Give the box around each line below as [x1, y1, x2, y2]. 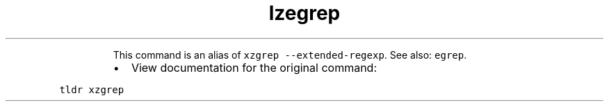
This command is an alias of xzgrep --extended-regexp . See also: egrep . [113, 48, 467, 61]
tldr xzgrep [59, 84, 124, 95]
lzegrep [268, 1, 341, 25]
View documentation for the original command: [131, 60, 377, 75]
